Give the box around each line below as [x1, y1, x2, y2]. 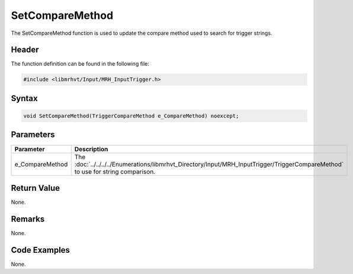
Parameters [11, 130, 55, 140]
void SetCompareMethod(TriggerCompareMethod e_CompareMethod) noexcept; [23, 113, 239, 119]
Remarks [11, 214, 45, 224]
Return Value [11, 183, 60, 193]
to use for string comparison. [74, 167, 156, 175]
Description [74, 145, 108, 153]
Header [11, 45, 39, 55]
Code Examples [11, 245, 70, 255]
